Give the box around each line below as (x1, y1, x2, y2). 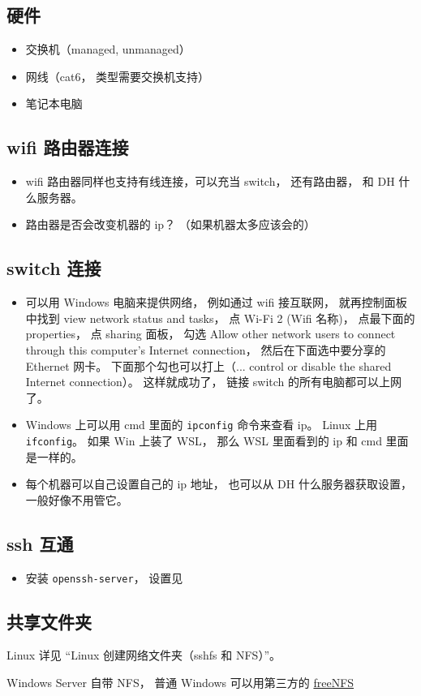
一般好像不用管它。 (25, 491, 128, 508)
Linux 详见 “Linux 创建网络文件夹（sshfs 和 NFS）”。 (6, 647, 281, 664)
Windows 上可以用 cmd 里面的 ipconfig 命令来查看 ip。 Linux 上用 (25, 416, 378, 433)
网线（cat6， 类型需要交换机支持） (25, 67, 210, 84)
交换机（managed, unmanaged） (25, 41, 191, 58)
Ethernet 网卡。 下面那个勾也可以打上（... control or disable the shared (25, 357, 392, 374)
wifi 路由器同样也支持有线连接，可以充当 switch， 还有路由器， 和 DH (25, 173, 395, 190)
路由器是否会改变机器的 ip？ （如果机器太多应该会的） (25, 216, 316, 233)
